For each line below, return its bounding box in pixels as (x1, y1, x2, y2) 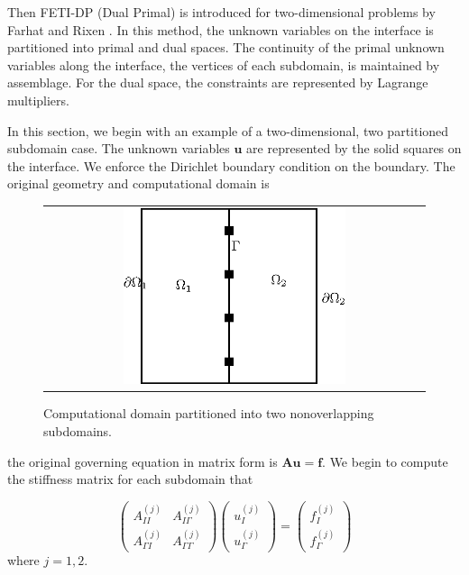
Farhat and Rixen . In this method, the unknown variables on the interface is (7, 20, 434, 39)
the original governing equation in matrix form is (7, 452, 278, 470)
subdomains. (43, 422, 113, 441)
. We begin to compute (322, 452, 448, 470)
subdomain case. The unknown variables (7, 139, 230, 158)
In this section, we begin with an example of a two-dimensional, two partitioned (7, 121, 449, 140)
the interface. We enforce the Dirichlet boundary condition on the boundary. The (7, 156, 455, 175)
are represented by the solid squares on (246, 139, 462, 158)
